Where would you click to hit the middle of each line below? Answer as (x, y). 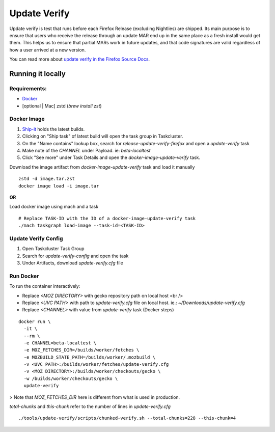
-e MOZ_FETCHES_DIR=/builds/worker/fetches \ (81, 350)
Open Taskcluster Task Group (53, 249)
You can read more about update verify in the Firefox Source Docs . (80, 59)
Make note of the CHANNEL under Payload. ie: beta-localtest (86, 150)
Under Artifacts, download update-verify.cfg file (73, 263)
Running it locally (37, 74)
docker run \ (35, 321)
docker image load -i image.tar (59, 186)
